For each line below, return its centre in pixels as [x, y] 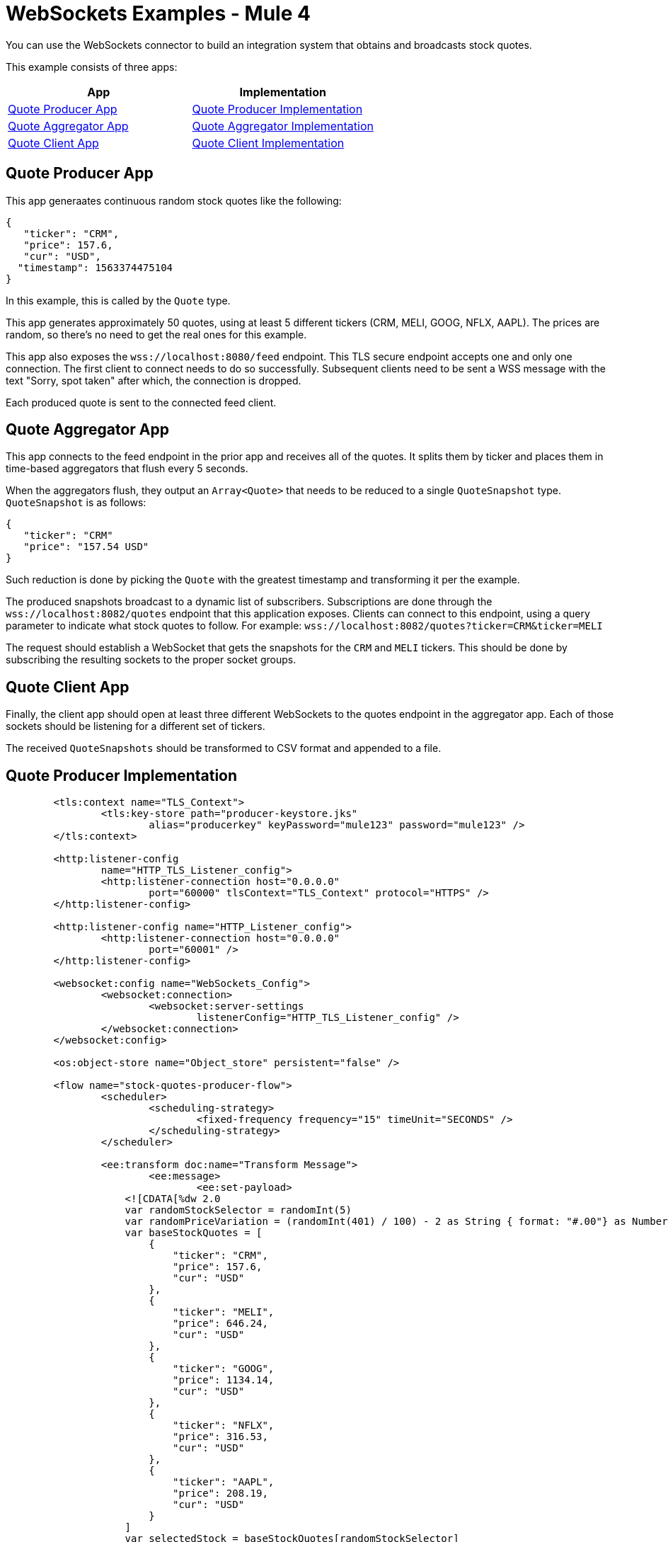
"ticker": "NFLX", [224, 1426]
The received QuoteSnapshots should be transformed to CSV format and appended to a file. [224, 748]
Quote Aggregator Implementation [283, 126]
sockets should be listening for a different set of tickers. [136, 726]
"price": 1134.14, [224, 1380]
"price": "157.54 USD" [86, 547]
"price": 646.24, [220, 1324]
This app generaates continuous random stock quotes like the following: [174, 200]
